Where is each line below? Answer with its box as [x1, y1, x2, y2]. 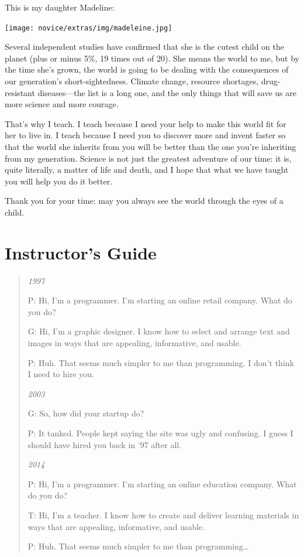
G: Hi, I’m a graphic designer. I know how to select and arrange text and [27, 325, 290, 337]
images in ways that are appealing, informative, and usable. [27, 337, 241, 349]
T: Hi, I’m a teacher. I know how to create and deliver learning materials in [27, 509, 299, 521]
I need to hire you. [27, 368, 95, 380]
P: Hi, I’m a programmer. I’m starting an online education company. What [27, 477, 297, 490]
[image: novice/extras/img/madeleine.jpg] [5, 23, 172, 32]
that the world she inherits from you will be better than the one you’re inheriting [5, 141, 296, 152]
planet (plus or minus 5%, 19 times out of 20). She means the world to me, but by [5, 52, 299, 64]
